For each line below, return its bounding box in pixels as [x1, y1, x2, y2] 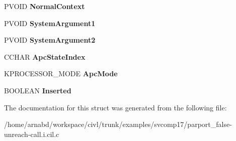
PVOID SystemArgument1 [4, 18, 96, 28]
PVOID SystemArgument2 [4, 35, 96, 45]
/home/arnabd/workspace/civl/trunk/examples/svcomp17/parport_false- [4, 119, 232, 129]
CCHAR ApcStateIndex [4, 51, 86, 62]
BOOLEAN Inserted [4, 85, 71, 95]
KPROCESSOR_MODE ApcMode [4, 68, 118, 79]
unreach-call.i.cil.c [4, 128, 59, 139]
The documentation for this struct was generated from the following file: [4, 102, 227, 112]
